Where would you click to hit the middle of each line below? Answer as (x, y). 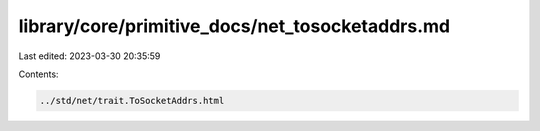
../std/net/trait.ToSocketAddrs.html (132, 100)
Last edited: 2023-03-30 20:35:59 (89, 56)
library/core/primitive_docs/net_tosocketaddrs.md (234, 26)
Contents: (38, 74)
